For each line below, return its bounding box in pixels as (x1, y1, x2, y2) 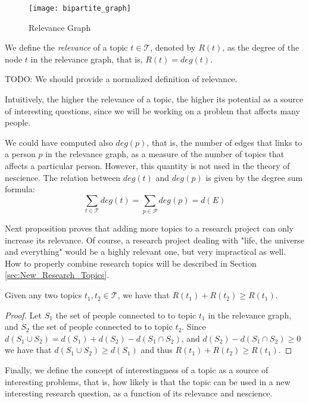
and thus (141, 343, 173, 356)
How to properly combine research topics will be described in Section (5, 257, 257, 269)
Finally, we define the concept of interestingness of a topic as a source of (5, 364, 269, 376)
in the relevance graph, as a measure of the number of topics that (45, 148, 285, 160)
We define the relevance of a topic (5, 41, 128, 54)
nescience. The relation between (5, 171, 121, 183)
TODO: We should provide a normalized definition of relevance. (5, 73, 238, 85)
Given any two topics (5, 289, 82, 301)
